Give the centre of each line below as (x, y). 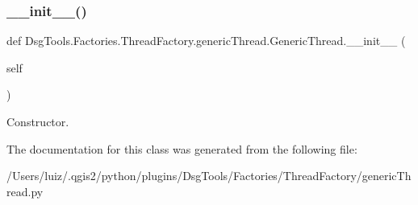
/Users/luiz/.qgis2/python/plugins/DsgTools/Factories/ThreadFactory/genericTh (209, 176)
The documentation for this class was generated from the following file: (182, 148)
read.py (25, 191)
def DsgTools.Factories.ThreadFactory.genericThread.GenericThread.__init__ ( (206, 41)
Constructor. (38, 121)
